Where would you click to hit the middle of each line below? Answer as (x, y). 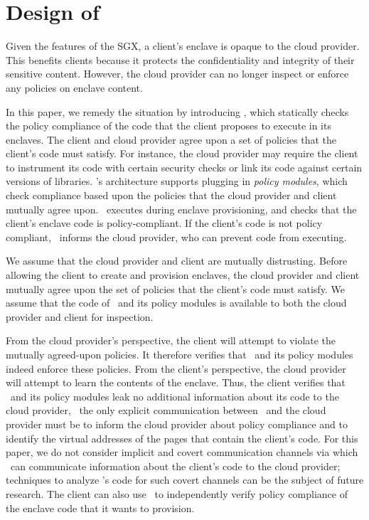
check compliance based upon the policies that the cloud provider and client (171, 195)
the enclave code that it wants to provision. (100, 508)
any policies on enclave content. (74, 87)
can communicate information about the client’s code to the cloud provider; (175, 466)
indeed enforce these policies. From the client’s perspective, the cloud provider (176, 368)
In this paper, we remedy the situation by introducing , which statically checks (177, 111)
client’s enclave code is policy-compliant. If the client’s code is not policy (164, 223)
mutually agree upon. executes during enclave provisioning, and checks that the (181, 209)
